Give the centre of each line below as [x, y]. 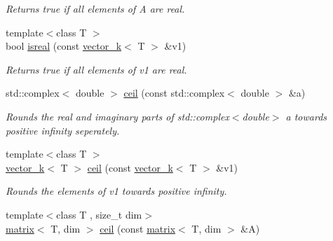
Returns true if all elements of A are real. [95, 8]
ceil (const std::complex [174, 93]
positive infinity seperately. [63, 130]
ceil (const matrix [138, 228]
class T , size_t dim [99, 214]
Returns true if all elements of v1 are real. [96, 69]
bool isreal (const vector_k [64, 46]
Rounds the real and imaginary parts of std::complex [117, 116]
